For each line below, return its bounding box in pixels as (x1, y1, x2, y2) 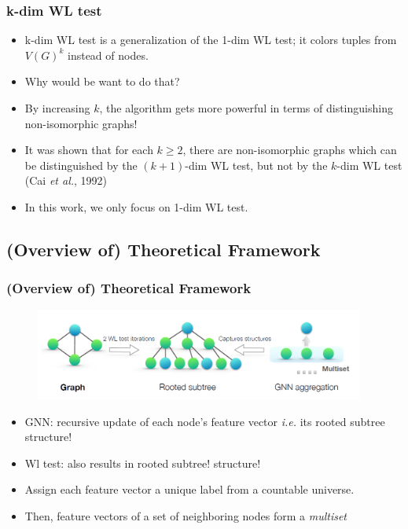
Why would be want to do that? (24, 73, 180, 90)
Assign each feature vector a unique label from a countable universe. (24, 481, 355, 498)
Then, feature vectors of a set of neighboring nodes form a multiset (24, 507, 347, 523)
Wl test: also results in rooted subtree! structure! (24, 454, 261, 471)
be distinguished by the (24, 156, 138, 173)
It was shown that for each (24, 141, 153, 158)
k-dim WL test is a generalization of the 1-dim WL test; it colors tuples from (24, 31, 397, 48)
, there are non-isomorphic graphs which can (182, 141, 397, 158)
